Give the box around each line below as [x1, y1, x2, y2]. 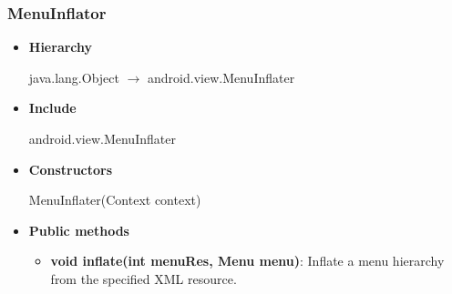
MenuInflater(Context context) [28, 190, 201, 209]
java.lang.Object [28, 67, 119, 86]
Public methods [28, 220, 129, 239]
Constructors [28, 159, 113, 178]
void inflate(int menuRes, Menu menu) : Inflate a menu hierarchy [50, 251, 445, 270]
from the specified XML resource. [50, 269, 237, 288]
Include [28, 98, 77, 117]
